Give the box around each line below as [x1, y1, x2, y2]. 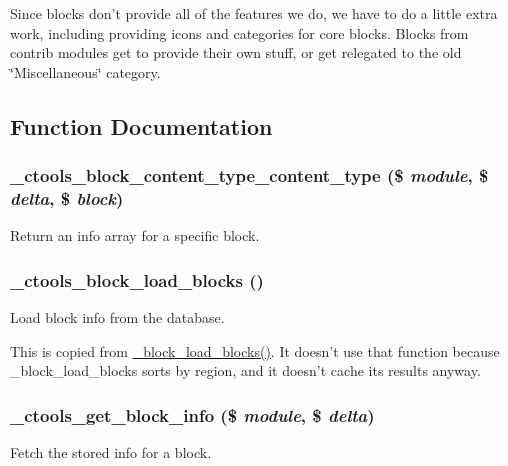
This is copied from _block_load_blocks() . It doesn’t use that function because [10, 340, 500, 361]
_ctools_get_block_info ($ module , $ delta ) [10, 402, 375, 427]
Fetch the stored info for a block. [10, 442, 212, 463]
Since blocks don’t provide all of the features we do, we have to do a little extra [10, 3, 498, 23]
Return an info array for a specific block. [10, 225, 260, 246]
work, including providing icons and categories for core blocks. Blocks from [10, 22, 469, 43]
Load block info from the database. [10, 307, 225, 328]
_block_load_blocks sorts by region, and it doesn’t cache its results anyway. [10, 360, 481, 381]
